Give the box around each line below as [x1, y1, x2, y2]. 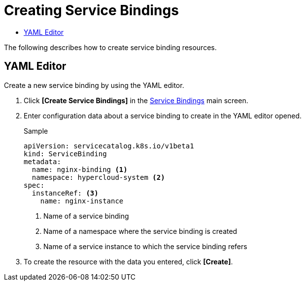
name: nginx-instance [40, 197, 124, 205]
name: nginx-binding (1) [32, 165, 128, 173]
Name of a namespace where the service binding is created [43, 227, 237, 235]
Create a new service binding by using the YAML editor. [4, 81, 184, 89]
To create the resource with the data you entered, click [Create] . [24, 257, 233, 266]
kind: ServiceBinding [24, 149, 107, 158]
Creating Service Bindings [4, 2, 179, 19]
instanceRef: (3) [32, 189, 99, 197]
